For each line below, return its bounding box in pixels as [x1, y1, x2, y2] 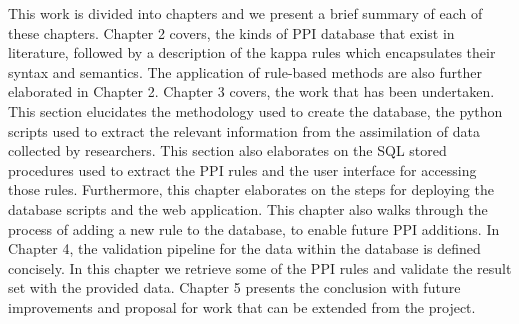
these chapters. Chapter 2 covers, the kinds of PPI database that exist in [8, 22, 455, 43]
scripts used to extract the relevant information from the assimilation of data [8, 120, 480, 141]
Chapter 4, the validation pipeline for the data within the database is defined [8, 238, 481, 259]
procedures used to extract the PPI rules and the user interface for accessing [8, 159, 477, 180]
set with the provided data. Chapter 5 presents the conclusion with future [8, 277, 461, 298]
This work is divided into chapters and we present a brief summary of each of [8, 3, 483, 23]
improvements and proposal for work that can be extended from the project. [8, 296, 476, 317]
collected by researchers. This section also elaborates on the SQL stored [8, 140, 447, 161]
